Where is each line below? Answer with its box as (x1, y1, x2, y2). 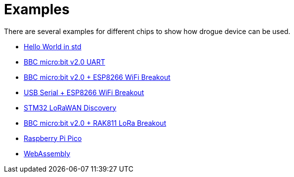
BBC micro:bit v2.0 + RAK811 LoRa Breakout (24, 118, 167, 127)
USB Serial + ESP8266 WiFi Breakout (24, 88, 144, 97)
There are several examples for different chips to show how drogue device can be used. (4, 27, 291, 35)
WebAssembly (24, 149, 71, 158)
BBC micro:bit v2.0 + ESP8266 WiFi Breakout (24, 72, 170, 81)
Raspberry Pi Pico (24, 134, 82, 142)
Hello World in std (24, 42, 82, 51)
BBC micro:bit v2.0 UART (24, 57, 105, 66)
